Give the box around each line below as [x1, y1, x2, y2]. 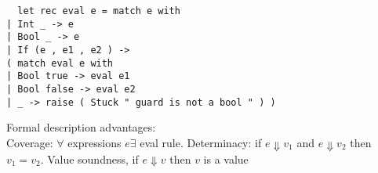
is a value [203, 150, 249, 167]
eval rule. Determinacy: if [140, 134, 262, 150]
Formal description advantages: [6, 119, 156, 135]
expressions [67, 134, 122, 150]
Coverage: [6, 134, 53, 150]
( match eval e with [6, 57, 114, 69]
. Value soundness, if [40, 150, 139, 167]
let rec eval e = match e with [17, 5, 180, 16]
